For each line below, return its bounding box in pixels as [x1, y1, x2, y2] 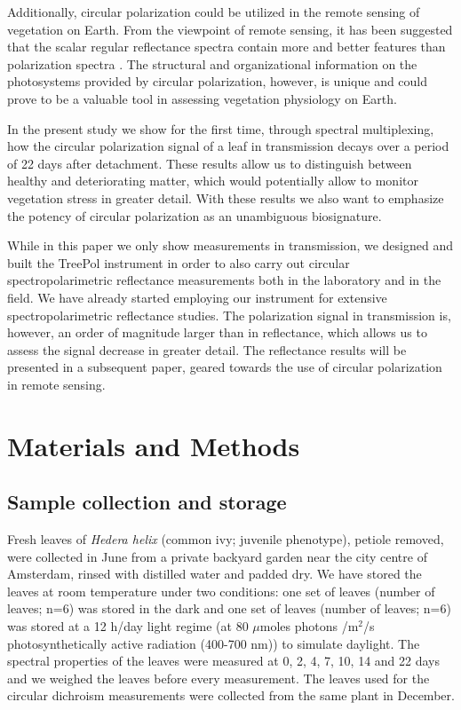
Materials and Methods [7, 427, 300, 463]
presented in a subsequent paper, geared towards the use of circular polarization [7, 358, 442, 376]
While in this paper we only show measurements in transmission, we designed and [7, 236, 453, 255]
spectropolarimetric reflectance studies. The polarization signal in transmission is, [7, 305, 451, 324]
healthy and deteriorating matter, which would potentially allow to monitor [7, 171, 418, 190]
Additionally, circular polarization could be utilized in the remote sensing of [7, 3, 420, 20]
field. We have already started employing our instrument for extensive [7, 288, 387, 306]
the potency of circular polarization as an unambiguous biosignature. [7, 206, 382, 225]
